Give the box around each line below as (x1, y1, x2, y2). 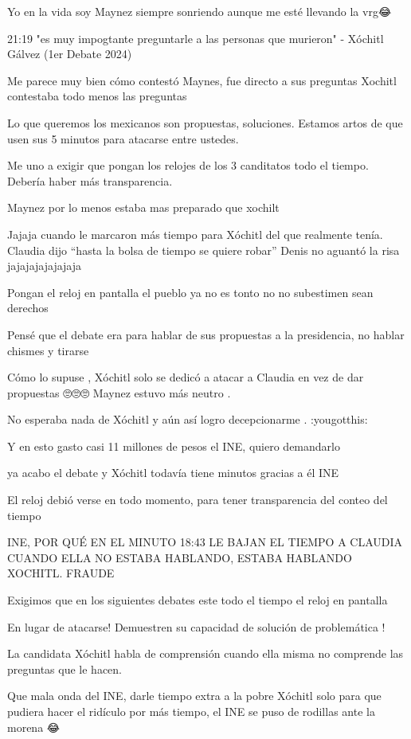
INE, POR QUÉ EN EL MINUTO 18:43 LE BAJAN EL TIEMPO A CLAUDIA (7, 534, 403, 550)
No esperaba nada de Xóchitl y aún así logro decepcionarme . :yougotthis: (7, 411, 368, 428)
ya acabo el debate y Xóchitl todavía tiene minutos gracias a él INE (7, 464, 339, 481)
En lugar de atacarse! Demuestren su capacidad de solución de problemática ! (7, 618, 386, 635)
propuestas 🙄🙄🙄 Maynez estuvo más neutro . (7, 384, 231, 401)
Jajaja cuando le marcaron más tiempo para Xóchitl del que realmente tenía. (7, 225, 383, 242)
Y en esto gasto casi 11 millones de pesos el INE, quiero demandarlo (7, 437, 340, 454)
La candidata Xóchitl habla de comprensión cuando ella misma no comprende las (7, 645, 404, 662)
